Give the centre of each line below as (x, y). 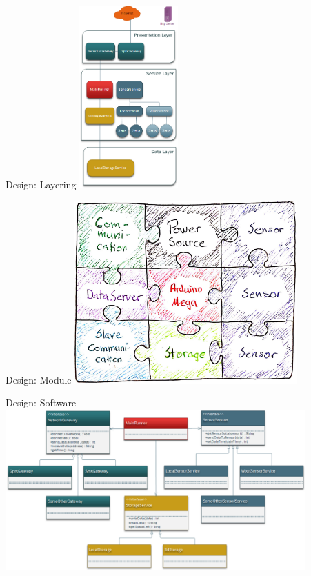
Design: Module (39, 379)
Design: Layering (41, 184)
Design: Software (41, 403)
